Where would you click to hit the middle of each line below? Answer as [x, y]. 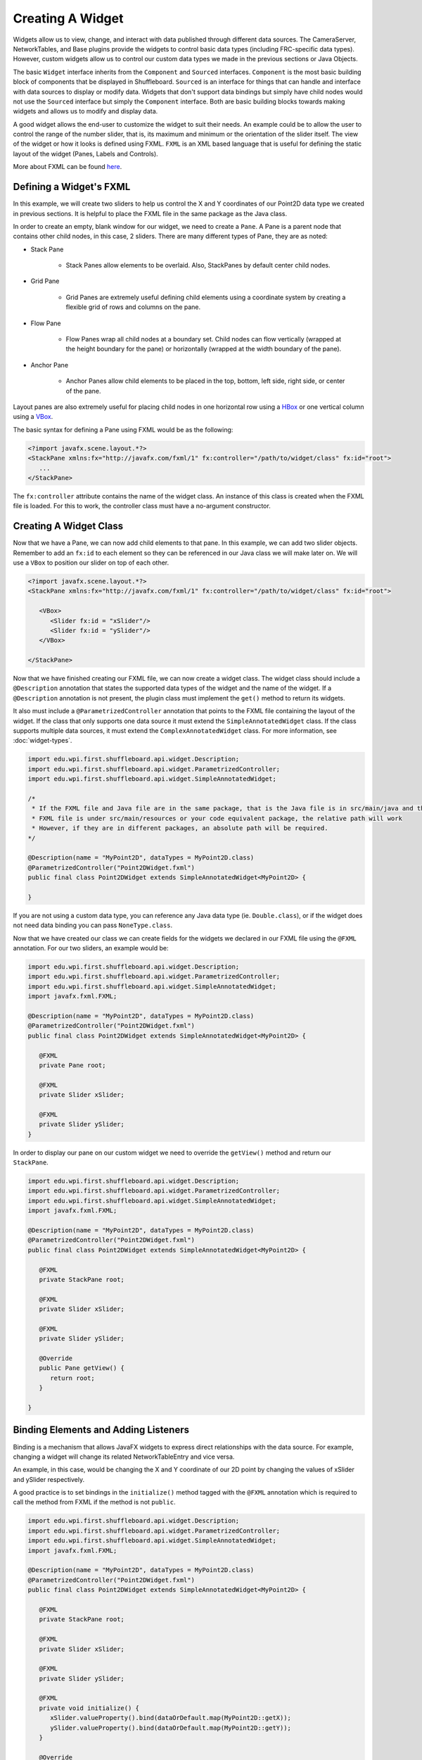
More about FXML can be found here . [68, 167]
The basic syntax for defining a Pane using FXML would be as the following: [123, 429]
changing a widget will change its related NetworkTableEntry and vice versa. [124, 1457]
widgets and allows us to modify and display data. [85, 111]
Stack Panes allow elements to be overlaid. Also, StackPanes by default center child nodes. [198, 265]
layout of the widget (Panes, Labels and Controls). [85, 153]
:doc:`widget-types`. [43, 741]
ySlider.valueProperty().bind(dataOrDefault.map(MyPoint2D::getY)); [171, 1728]
